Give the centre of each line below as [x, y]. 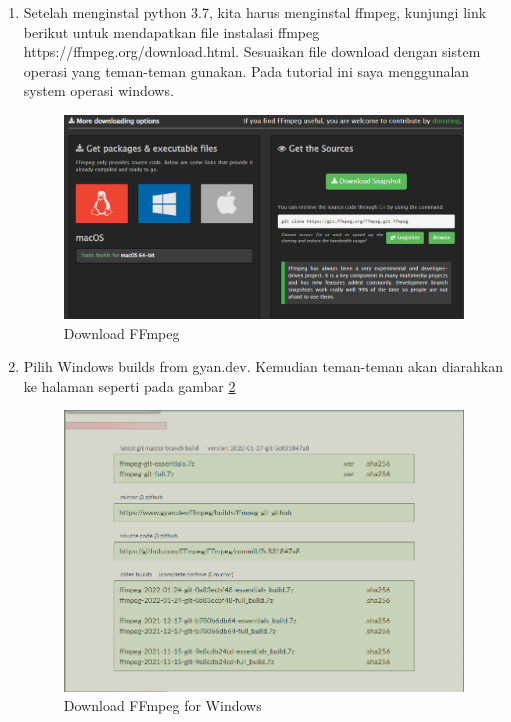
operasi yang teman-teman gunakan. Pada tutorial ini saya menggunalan [246, 70]
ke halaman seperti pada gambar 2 [129, 385]
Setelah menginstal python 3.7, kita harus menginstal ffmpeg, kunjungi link [255, 12]
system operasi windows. [98, 90]
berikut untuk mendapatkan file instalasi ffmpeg [171, 31]
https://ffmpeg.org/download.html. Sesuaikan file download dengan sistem [252, 51]
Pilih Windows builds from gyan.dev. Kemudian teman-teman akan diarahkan [263, 366]
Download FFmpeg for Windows [162, 705]
